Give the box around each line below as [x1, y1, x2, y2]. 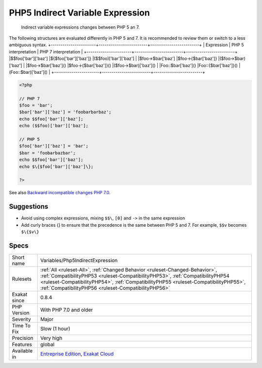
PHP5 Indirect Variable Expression [9, 7, 150, 18]
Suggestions [9, 202, 49, 211]
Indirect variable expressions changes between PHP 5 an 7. [21, 24, 140, 30]
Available [12, 347, 33, 354]
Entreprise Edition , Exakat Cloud [40, 350, 114, 357]
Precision [12, 335, 33, 341]
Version [12, 309, 30, 316]
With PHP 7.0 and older [40, 306, 93, 313]
